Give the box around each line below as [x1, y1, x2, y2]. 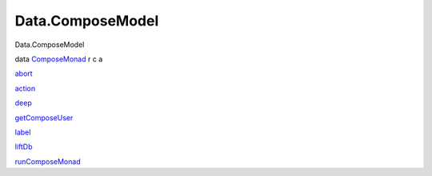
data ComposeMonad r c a [14, 54, 103, 64]
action [14, 84, 36, 93]
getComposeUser [14, 112, 74, 123]
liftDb [14, 142, 33, 151]
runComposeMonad [14, 156, 81, 166]
